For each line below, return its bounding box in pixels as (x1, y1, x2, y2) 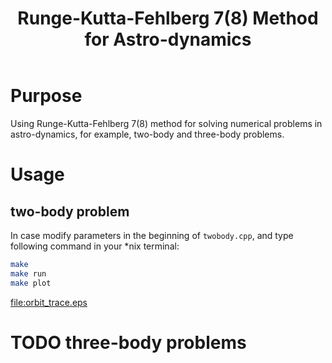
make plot (10, 278, 52, 288)
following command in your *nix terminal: (10, 240, 180, 252)
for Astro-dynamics (84, 28, 252, 51)
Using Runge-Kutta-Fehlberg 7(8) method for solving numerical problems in (10, 117, 323, 129)
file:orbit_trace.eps (10, 296, 88, 308)
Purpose (10, 85, 83, 107)
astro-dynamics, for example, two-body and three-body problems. (10, 128, 285, 140)
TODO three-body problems (10, 331, 247, 354)
